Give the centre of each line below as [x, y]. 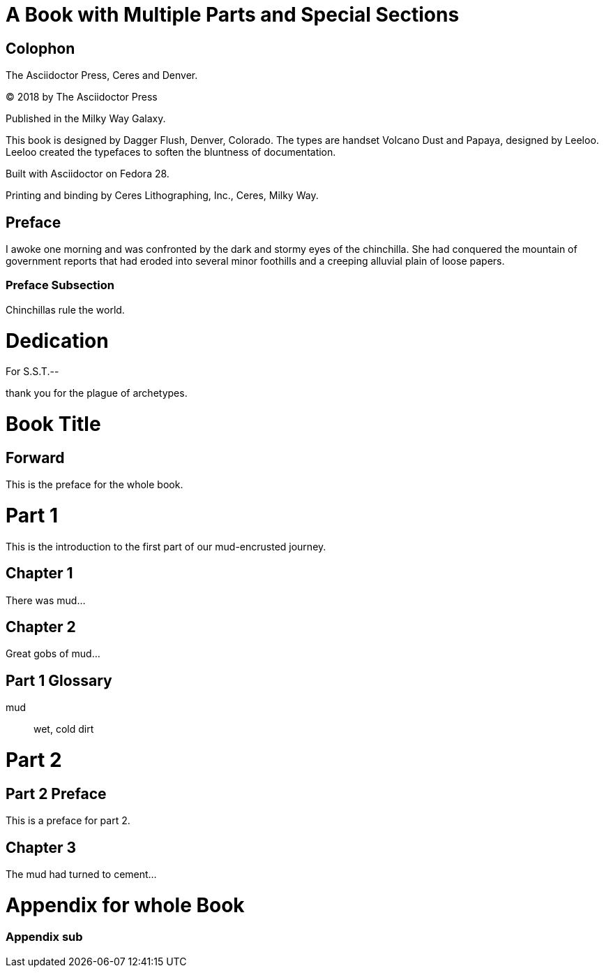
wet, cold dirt [64, 729]
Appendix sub [44, 937]
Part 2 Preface [56, 793]
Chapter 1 [39, 573]
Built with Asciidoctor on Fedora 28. [88, 174]
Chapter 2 [41, 627]
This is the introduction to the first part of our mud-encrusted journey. [166, 546]
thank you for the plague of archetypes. [97, 393]
